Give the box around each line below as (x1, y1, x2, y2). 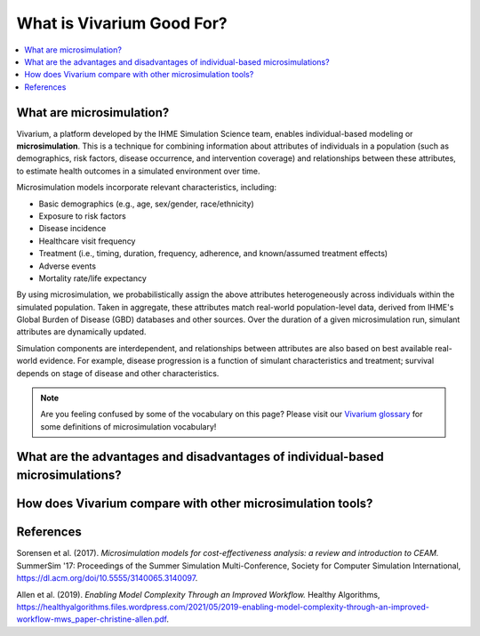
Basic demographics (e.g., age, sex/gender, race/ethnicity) (38, 198, 255, 209)
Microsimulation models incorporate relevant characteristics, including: (16, 182, 277, 193)
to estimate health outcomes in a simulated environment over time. (16, 165, 261, 176)
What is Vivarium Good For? (16, 13, 228, 33)
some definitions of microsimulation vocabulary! (40, 421, 217, 431)
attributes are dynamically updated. (16, 326, 147, 337)
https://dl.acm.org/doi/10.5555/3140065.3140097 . (16, 573, 198, 584)
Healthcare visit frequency (38, 236, 136, 246)
